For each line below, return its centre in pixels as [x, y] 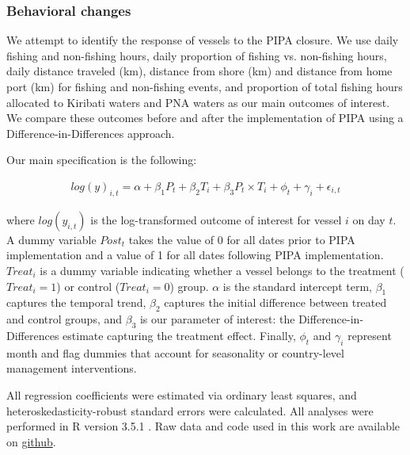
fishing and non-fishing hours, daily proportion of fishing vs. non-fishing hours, [197, 55]
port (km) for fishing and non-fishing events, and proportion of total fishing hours [205, 86]
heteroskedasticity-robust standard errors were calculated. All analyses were [190, 410]
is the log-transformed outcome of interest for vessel [216, 219]
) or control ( [88, 286]
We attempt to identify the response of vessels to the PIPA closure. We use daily [203, 40]
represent [370, 335]
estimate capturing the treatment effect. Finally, [179, 335]
